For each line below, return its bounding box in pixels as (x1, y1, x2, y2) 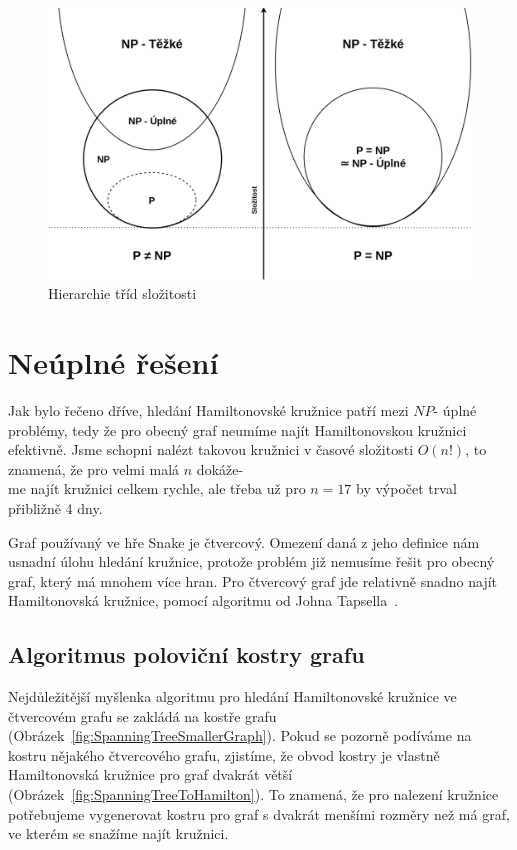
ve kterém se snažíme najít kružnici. (8, 823, 229, 844)
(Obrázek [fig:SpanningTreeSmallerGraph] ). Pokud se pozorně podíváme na (8, 725, 472, 746)
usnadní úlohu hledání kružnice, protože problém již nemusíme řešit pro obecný (8, 551, 495, 572)
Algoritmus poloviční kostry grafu (8, 639, 365, 670)
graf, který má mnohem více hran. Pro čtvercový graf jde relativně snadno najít (8, 570, 498, 591)
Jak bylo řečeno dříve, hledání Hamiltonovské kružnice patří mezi (8, 399, 409, 420)
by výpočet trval (356, 478, 457, 499)
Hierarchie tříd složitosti (48, 283, 197, 304)
